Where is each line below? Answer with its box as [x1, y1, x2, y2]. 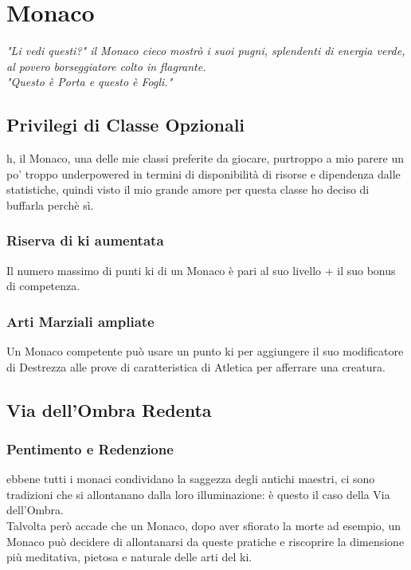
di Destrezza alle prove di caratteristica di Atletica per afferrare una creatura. [6, 358, 386, 375]
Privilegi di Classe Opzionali [6, 112, 245, 137]
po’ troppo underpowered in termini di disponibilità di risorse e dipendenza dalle [6, 165, 401, 182]
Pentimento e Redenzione [6, 439, 174, 458]
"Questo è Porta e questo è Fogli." [6, 73, 173, 90]
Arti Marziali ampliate [6, 311, 155, 331]
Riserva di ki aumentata [6, 230, 164, 250]
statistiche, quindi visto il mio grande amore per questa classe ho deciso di [6, 181, 370, 198]
